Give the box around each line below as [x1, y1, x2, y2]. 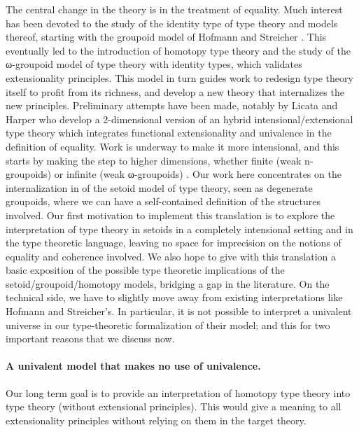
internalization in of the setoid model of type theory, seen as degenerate [6, 180, 313, 195]
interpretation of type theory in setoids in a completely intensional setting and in [6, 221, 353, 236]
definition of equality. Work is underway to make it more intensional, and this [6, 139, 339, 153]
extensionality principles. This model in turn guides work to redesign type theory [6, 70, 353, 85]
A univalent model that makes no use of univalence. [6, 358, 261, 373]
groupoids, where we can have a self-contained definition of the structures [6, 194, 321, 209]
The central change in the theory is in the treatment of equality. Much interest [6, 2, 343, 16]
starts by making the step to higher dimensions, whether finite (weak [6, 153, 302, 167]
